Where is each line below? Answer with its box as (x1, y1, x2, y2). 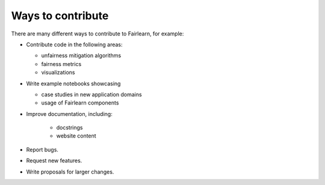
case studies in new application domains (41, 91, 142, 98)
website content (56, 132, 96, 139)
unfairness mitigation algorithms (41, 52, 122, 59)
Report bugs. (26, 146, 58, 153)
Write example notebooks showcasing (26, 80, 121, 87)
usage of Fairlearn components (41, 99, 119, 106)
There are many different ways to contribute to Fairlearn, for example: (11, 30, 184, 37)
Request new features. (26, 157, 82, 165)
